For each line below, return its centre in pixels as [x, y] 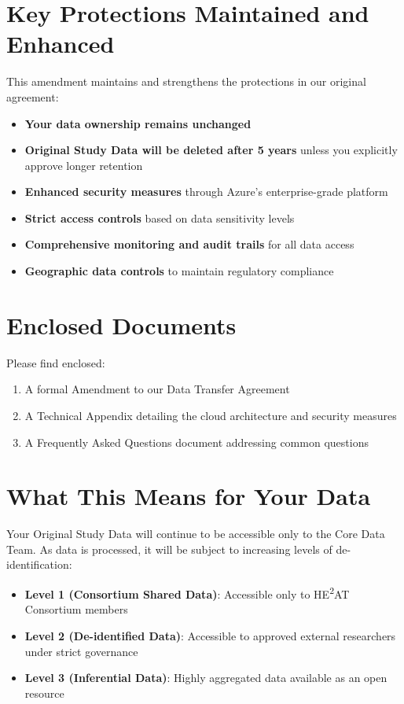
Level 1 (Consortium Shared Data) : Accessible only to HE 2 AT [187, 593]
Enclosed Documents [121, 324]
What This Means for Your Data [189, 496]
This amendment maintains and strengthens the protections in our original [186, 81]
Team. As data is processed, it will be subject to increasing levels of [169, 549]
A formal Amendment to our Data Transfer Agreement [157, 389]
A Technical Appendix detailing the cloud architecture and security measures [211, 415]
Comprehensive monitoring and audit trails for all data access [189, 244]
